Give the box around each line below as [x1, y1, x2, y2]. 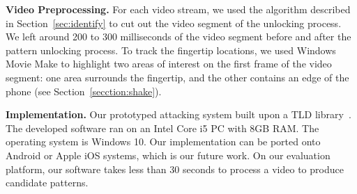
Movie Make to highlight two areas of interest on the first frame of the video [6, 56, 332, 71]
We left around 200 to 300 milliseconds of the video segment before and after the [6, 29, 351, 44]
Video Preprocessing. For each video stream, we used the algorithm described [6, 2, 351, 16]
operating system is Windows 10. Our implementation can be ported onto [6, 134, 321, 149]
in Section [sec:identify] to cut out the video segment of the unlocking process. [6, 15, 342, 30]
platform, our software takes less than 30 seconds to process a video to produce [6, 161, 344, 176]
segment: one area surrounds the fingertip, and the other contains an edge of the [6, 70, 349, 84]
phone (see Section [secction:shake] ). [6, 83, 162, 98]
